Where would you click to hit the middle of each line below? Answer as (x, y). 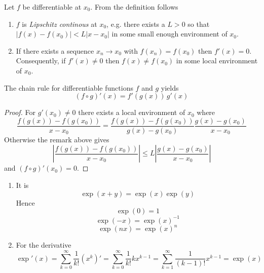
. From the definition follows (134, 7)
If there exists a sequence (55, 50)
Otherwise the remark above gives (57, 139)
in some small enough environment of (169, 34)
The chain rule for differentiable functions (69, 87)
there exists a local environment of (132, 112)
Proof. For (20, 112)
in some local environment (217, 61)
